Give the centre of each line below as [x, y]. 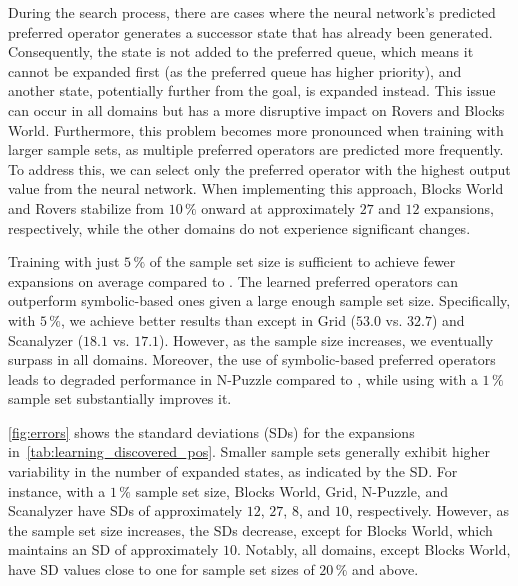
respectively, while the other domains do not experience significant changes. [239, 227]
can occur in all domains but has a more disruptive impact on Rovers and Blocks [256, 109]
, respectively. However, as [429, 510]
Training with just [64, 261]
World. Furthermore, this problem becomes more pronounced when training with [256, 129]
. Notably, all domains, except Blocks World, [374, 549]
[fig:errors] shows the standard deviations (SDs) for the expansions [211, 431]
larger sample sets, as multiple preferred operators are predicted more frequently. [256, 149]
